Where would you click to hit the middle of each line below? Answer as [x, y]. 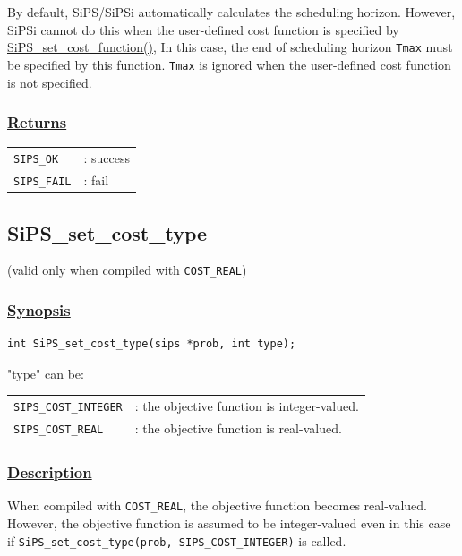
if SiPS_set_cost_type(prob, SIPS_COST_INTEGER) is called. [177, 540]
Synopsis [39, 309]
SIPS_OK [36, 160]
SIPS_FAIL [43, 181]
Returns [37, 122]
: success [107, 158]
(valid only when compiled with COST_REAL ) [127, 270]
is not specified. [50, 82]
